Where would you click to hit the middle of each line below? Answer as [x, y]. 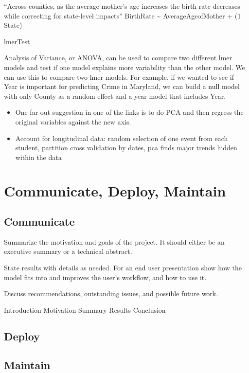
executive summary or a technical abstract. [68, 251]
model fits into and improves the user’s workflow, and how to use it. [105, 277]
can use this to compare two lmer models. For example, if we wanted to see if [119, 77]
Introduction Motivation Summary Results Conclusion [85, 310]
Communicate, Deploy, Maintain [115, 190]
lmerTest [17, 41]
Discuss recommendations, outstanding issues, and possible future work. [111, 293]
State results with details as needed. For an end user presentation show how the [123, 268]
